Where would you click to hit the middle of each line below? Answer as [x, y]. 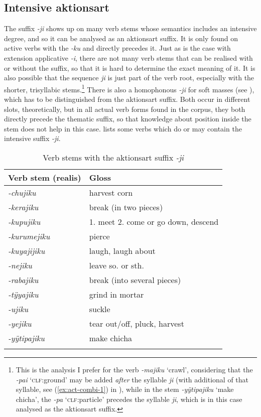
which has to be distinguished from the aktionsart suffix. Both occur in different [127, 99]
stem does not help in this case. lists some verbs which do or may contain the [123, 128]
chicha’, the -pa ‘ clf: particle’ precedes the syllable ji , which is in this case [129, 399]
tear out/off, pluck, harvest [137, 323]
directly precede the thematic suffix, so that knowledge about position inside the [128, 119]
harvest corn [111, 192]
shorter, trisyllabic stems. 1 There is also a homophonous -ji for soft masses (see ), [129, 88]
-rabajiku [23, 280]
